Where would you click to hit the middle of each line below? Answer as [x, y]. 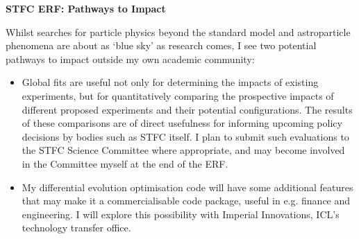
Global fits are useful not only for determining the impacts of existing [170, 82]
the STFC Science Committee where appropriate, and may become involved [183, 150]
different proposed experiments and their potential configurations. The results [187, 109]
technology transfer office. [76, 228]
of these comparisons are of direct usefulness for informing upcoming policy [182, 123]
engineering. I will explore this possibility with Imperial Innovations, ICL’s [181, 214]
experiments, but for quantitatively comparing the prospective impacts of [178, 95]
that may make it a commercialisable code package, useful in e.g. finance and [186, 201]
